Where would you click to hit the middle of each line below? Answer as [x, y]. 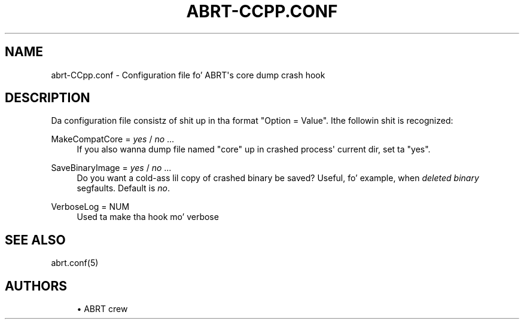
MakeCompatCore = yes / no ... [113, 139]
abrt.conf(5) [75, 263]
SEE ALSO [35, 240]
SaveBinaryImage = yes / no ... [111, 168]
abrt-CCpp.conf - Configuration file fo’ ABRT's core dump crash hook [188, 75]
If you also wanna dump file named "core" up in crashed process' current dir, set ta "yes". [254, 149]
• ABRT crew [102, 309]
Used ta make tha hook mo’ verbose [148, 217]
